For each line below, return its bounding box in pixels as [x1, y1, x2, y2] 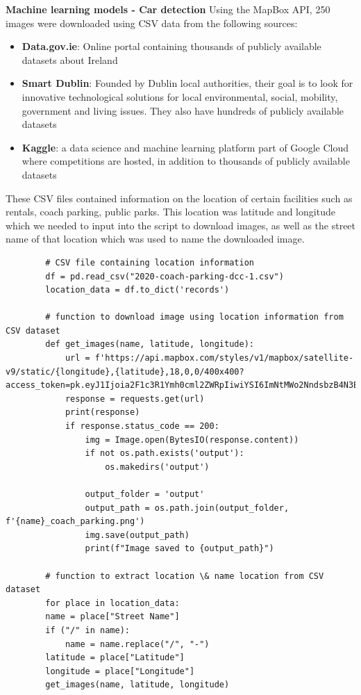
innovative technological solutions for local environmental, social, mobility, [22, 89, 338, 104]
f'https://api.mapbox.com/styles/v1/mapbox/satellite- [94, 353, 354, 363]
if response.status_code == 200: [65, 421, 219, 432]
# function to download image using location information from [45, 312, 344, 322]
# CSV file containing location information [45, 257, 254, 268]
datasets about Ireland [22, 52, 118, 67]
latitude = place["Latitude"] [45, 653, 185, 663]
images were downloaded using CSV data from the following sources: [6, 15, 298, 30]
